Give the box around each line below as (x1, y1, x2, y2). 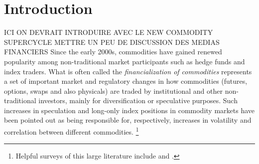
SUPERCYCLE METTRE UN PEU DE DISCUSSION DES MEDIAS (4, 36, 220, 47)
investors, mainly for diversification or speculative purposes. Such (38, 95, 238, 106)
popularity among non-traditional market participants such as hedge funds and (4, 56, 245, 66)
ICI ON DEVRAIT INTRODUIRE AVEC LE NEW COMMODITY (4, 27, 213, 37)
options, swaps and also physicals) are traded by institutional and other (4, 85, 223, 96)
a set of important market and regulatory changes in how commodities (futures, (4, 76, 248, 86)
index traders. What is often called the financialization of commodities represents (4, 66, 252, 76)
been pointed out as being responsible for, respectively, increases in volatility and (4, 115, 252, 125)
